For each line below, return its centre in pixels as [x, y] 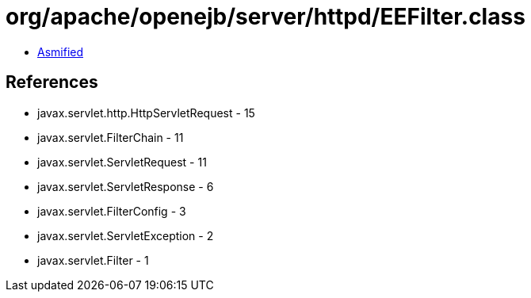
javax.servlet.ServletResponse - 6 [126, 186]
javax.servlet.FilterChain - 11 [111, 137]
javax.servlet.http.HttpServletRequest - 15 [146, 113]
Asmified [61, 52]
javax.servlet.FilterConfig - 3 [112, 211]
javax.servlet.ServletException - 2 [126, 235]
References [52, 82]
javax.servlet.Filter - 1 [93, 260]
